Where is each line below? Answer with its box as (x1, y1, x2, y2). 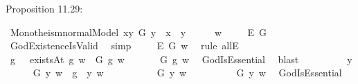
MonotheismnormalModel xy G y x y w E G (10, 24, 267, 39)
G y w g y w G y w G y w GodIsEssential (33, 65, 342, 80)
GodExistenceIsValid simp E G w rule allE (10, 38, 239, 53)
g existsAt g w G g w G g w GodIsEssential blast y (10, 51, 352, 66)
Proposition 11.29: (6, 1, 83, 15)
